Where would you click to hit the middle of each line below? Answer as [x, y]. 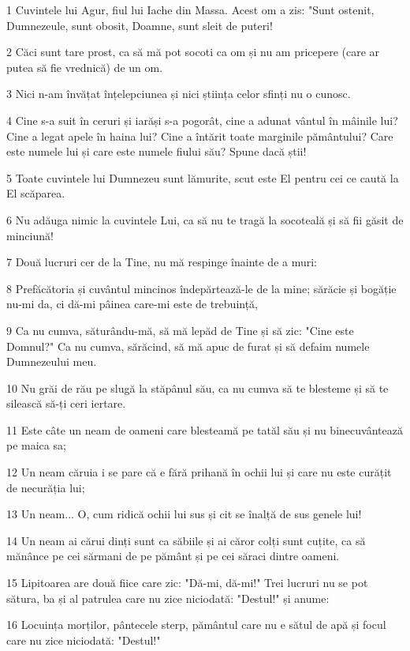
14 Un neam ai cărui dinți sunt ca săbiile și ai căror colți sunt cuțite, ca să [186, 540]
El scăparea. [36, 193]
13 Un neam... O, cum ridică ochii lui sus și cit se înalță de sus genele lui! [184, 514]
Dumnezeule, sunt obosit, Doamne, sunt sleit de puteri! [140, 25]
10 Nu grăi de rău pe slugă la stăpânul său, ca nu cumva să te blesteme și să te [198, 388]
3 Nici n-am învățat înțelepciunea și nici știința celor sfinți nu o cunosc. [179, 94]
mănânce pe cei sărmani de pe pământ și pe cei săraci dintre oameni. [173, 556]
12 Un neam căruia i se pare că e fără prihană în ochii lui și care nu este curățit [199, 472]
